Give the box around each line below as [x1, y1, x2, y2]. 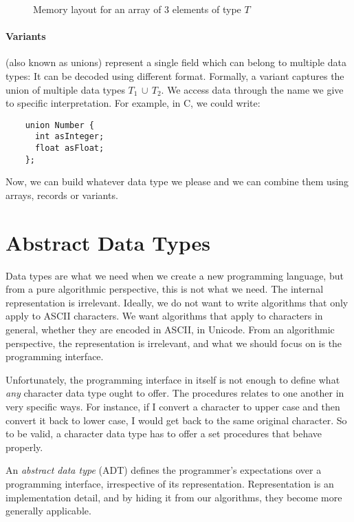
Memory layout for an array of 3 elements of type [33, 2, 241, 16]
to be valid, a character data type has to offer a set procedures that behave [5, 426, 322, 441]
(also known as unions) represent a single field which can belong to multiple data [5, 55, 346, 70]
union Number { [25, 120, 94, 130]
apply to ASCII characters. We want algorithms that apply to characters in [5, 309, 323, 323]
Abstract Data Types [5, 228, 210, 256]
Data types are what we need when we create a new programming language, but [5, 268, 344, 282]
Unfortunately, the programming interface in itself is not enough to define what [5, 372, 340, 386]
